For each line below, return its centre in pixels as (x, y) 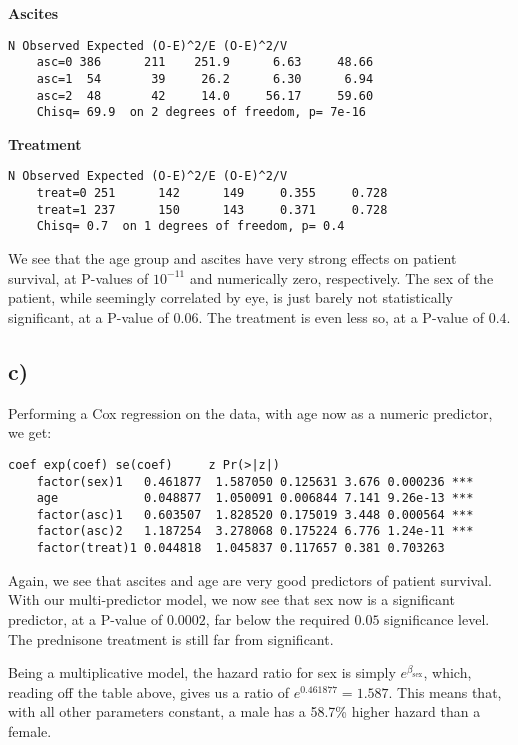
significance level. (437, 618)
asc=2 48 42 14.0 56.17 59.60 (205, 95)
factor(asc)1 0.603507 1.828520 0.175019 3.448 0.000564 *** (255, 514)
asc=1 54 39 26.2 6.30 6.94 (205, 78)
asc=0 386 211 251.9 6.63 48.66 (205, 62)
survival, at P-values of (78, 277)
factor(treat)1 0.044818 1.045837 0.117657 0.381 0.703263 (240, 548)
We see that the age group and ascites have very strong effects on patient (232, 258)
